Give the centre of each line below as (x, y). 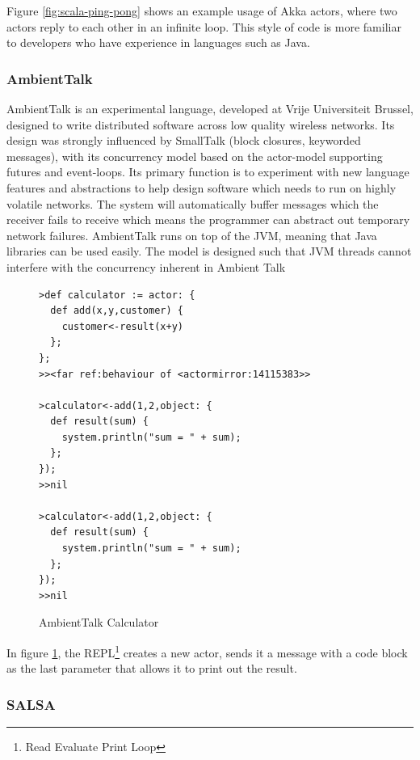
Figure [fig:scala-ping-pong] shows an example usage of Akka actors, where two (202, 11)
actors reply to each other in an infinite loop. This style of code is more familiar (204, 26)
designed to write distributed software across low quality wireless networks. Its (201, 124)
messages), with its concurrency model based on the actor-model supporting (195, 156)
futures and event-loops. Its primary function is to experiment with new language (208, 172)
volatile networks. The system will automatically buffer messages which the (193, 203)
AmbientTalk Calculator (99, 622)
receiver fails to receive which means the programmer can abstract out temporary (208, 220)
